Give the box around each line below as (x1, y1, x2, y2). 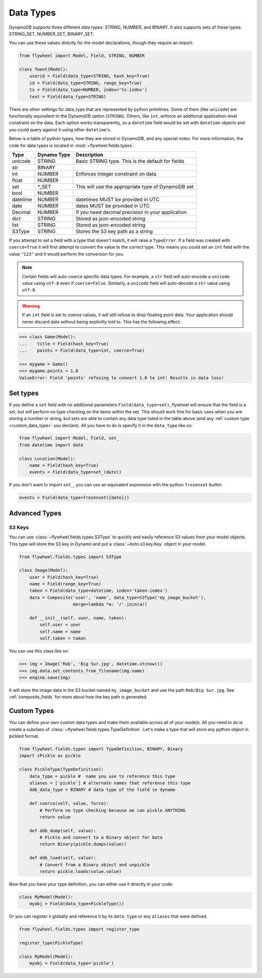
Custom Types (9, 707, 54, 715)
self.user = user (39, 622, 81, 627)
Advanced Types (9, 509, 62, 517)
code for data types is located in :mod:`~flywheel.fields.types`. (9, 142, 134, 148)
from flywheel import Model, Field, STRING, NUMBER (19, 53, 145, 58)
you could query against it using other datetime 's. (9, 126, 112, 132)
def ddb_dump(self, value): (29, 828, 97, 834)
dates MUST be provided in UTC (75, 202, 150, 209)
